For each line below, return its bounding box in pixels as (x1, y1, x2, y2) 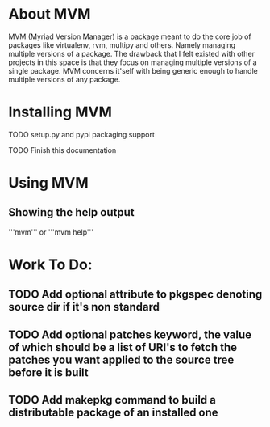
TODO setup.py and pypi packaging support (8, 129, 156, 139)
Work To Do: (8, 256, 93, 274)
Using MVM (8, 174, 89, 192)
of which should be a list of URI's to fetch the (8, 340, 238, 354)
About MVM (8, 5, 91, 23)
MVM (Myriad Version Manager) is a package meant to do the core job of (8, 32, 251, 41)
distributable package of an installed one (8, 406, 219, 420)
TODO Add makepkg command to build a (8, 393, 216, 407)
